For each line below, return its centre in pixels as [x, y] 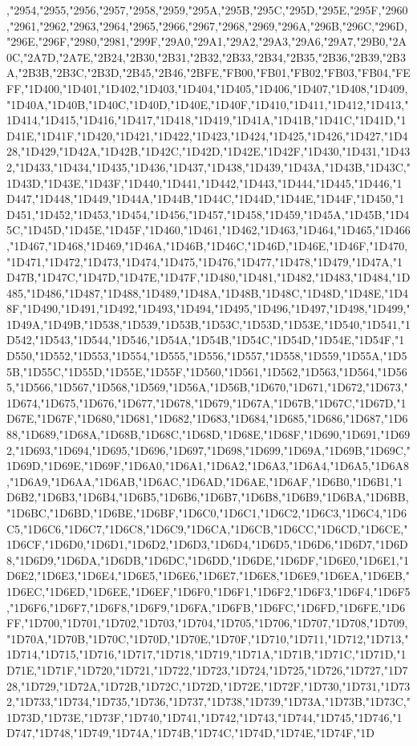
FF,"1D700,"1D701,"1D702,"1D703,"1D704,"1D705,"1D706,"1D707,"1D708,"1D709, [207, 623]
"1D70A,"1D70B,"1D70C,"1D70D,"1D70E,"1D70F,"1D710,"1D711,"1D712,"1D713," [208, 638]
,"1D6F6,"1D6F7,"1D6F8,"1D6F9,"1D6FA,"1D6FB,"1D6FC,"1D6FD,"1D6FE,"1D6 [206, 607]
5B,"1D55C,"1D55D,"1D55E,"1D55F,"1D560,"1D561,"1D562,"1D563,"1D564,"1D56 [207, 371]
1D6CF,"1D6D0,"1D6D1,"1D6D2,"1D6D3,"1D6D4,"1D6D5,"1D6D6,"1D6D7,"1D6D [207, 544]
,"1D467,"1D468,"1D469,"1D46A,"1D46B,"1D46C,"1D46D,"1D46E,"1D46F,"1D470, [207, 245]
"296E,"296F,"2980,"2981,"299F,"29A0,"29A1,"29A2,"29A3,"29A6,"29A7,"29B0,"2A [206, 41]
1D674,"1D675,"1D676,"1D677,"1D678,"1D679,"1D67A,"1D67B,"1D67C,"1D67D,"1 [206, 402]
